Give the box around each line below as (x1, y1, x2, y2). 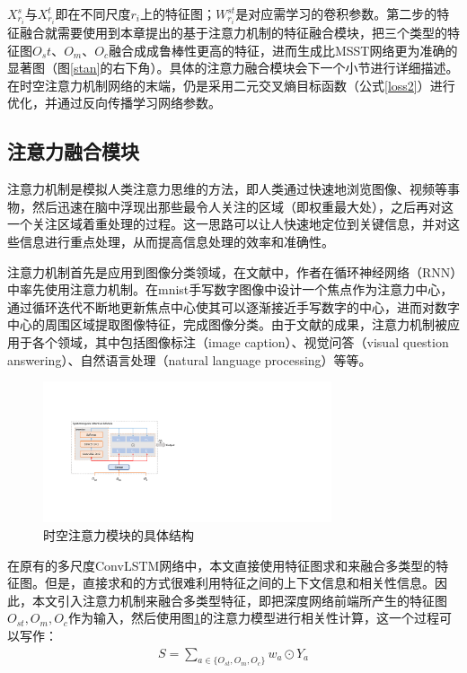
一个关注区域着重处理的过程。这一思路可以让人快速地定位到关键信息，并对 (7, 214, 447, 233)
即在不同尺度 (55, 4, 131, 22)
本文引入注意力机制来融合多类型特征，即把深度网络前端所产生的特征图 (31, 590, 447, 609)
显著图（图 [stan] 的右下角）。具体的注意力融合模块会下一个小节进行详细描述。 (7, 58, 459, 77)
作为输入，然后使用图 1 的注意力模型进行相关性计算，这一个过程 (67, 608, 439, 627)
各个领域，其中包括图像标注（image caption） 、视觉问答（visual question (31, 333, 449, 352)
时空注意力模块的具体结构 (43, 525, 194, 544)
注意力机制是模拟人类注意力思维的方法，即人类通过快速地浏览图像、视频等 (7, 179, 447, 198)
